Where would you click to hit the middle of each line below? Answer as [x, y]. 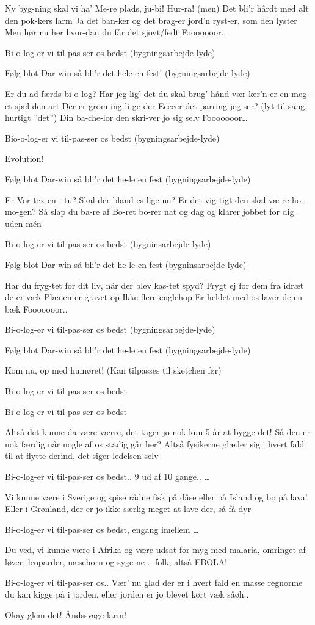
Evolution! [24, 158]
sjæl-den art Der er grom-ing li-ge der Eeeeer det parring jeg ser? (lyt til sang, [161, 105]
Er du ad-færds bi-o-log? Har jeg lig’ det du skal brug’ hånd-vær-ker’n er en [147, 93]
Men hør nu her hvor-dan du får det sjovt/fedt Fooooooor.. [116, 32]
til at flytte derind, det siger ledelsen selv [82, 456]
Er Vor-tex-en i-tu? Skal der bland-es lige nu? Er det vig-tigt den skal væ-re [147, 199]
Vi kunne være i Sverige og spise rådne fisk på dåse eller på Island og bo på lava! [156, 497]
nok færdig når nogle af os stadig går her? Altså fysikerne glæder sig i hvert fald [155, 443]
